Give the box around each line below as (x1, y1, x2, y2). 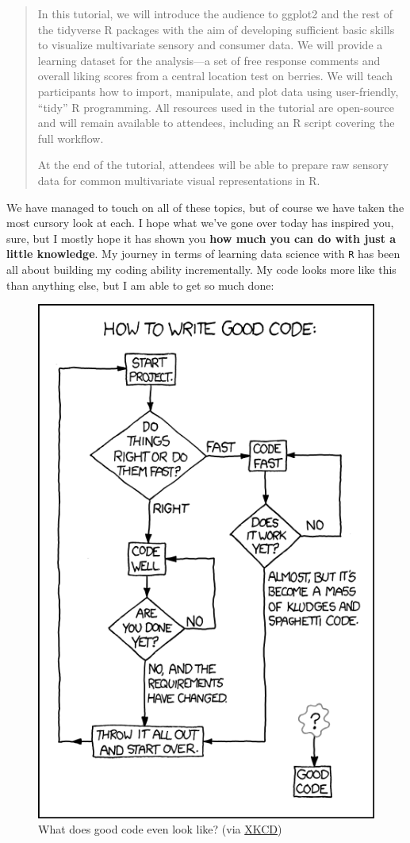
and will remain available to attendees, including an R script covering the (37, 114, 395, 131)
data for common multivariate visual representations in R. (37, 171, 320, 188)
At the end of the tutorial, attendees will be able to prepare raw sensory (37, 156, 389, 173)
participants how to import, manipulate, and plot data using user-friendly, (37, 83, 399, 99)
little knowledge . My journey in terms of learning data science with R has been (6, 245, 400, 262)
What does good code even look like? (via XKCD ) (38, 821, 282, 837)
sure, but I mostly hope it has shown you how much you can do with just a (6, 229, 397, 246)
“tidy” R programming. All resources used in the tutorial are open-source (37, 98, 394, 115)
